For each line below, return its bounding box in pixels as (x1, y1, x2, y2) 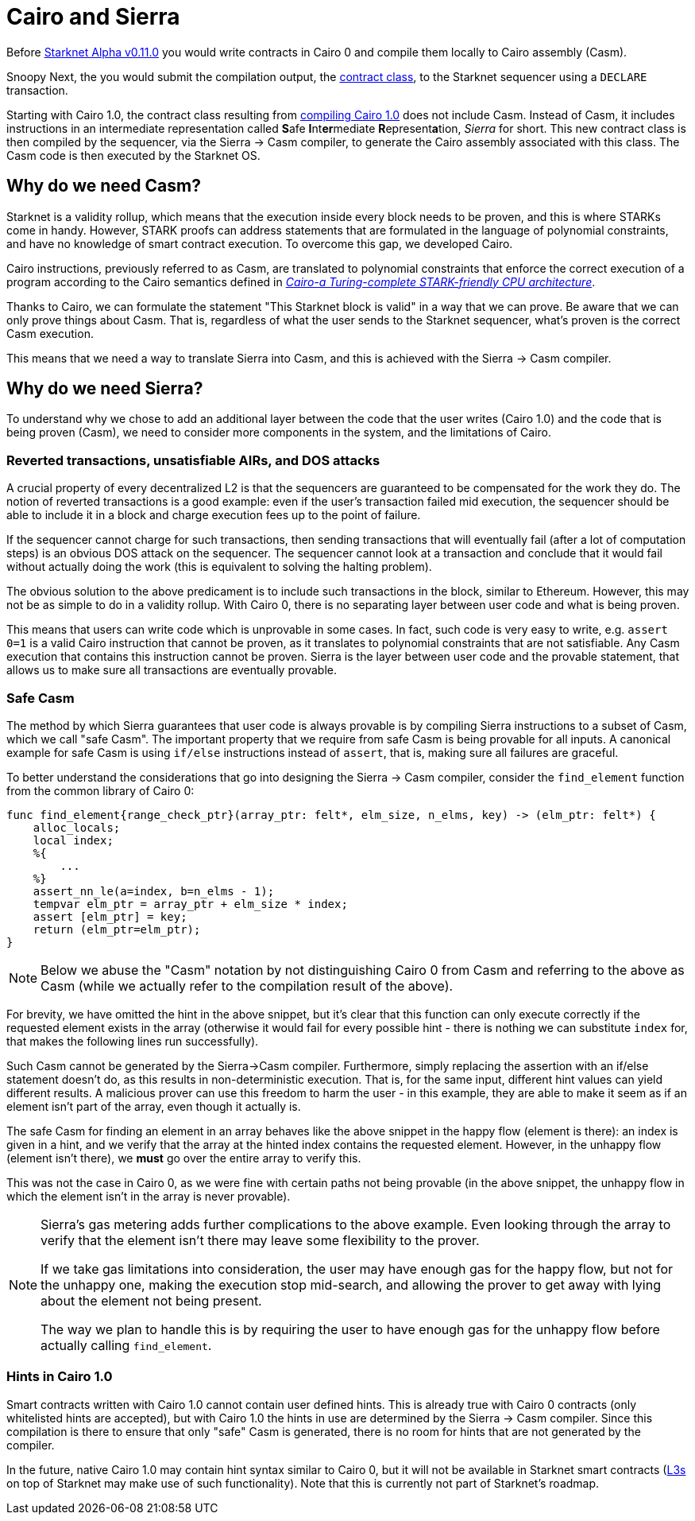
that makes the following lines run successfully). (6, 1034, 259, 1048)
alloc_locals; (33, 821, 121, 834)
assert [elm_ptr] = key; (33, 910, 187, 923)
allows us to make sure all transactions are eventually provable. (6, 663, 337, 677)
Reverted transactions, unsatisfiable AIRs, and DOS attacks (6, 452, 380, 468)
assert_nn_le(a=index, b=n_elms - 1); (33, 884, 275, 898)
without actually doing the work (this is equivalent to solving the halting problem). (6, 560, 432, 574)
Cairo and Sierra (6, 3, 180, 30)
